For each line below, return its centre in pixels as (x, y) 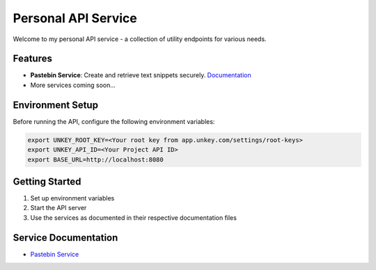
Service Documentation (65, 238)
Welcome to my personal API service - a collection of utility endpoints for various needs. (140, 39)
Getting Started (47, 181)
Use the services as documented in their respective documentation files (133, 217)
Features (32, 59)
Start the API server (58, 208)
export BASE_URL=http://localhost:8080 (95, 159)
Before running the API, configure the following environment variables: (114, 121)
